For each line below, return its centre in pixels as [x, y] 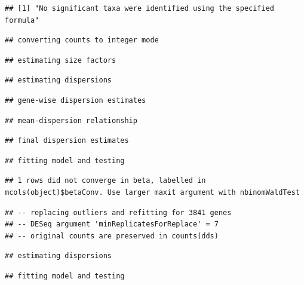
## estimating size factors [61, 60]
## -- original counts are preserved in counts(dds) [112, 236]
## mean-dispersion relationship [71, 120]
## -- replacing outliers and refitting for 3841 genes [118, 212]
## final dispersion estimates [67, 141]
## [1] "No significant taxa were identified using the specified [140, 8]
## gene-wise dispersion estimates [76, 100]
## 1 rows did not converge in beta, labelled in [105, 181]
